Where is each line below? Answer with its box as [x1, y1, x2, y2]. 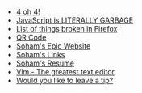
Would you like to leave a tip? [15, 76, 114, 85]
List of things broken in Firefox [15, 24, 118, 33]
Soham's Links [15, 50, 65, 59]
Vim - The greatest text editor [15, 67, 115, 76]
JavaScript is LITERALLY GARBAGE [15, 15, 134, 25]
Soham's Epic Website [15, 41, 91, 51]
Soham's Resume [15, 58, 75, 68]
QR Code [15, 32, 47, 42]
